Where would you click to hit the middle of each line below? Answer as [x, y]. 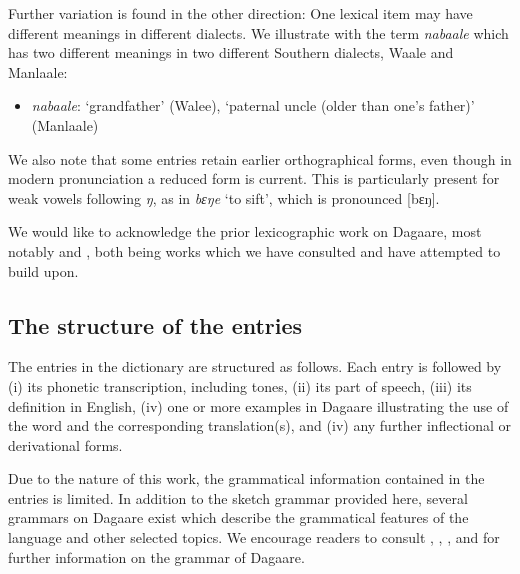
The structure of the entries [155, 324]
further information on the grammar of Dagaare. [156, 556]
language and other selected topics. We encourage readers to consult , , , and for [254, 537]
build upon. [43, 270]
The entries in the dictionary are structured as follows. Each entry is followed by [255, 366]
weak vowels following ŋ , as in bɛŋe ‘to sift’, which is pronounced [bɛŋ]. [224, 197]
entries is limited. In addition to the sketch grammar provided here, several [238, 497]
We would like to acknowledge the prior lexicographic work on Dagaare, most [245, 231]
